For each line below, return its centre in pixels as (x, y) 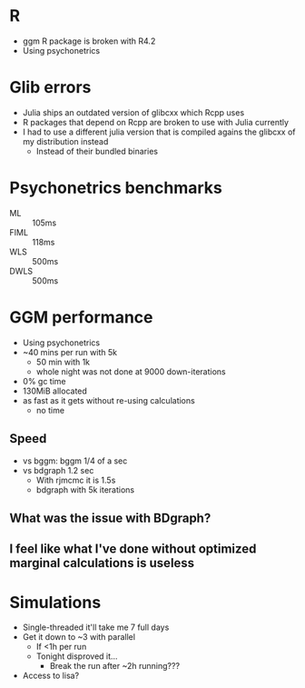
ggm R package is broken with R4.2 (89, 41)
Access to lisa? (51, 676)
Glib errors (50, 88)
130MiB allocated (55, 391)
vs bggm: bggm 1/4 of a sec (75, 461)
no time (50, 410)
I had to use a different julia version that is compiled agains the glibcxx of (159, 132)
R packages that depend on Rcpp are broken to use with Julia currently (155, 122)
